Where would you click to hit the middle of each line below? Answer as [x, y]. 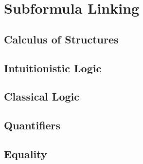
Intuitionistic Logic [53, 68]
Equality [26, 154]
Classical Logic [42, 96]
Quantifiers [32, 125]
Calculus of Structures [61, 39]
